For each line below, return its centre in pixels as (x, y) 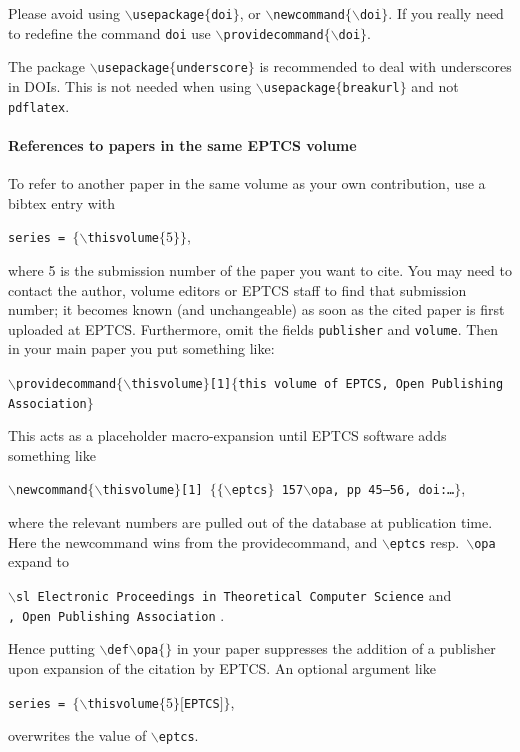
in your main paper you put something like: (141, 348)
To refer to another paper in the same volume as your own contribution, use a (247, 183)
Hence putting (51, 648)
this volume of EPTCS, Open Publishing (371, 383)
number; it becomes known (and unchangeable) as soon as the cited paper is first (256, 309)
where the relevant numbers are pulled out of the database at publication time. (250, 522)
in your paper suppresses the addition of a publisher (336, 648)
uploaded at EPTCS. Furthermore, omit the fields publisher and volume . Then (253, 328)
